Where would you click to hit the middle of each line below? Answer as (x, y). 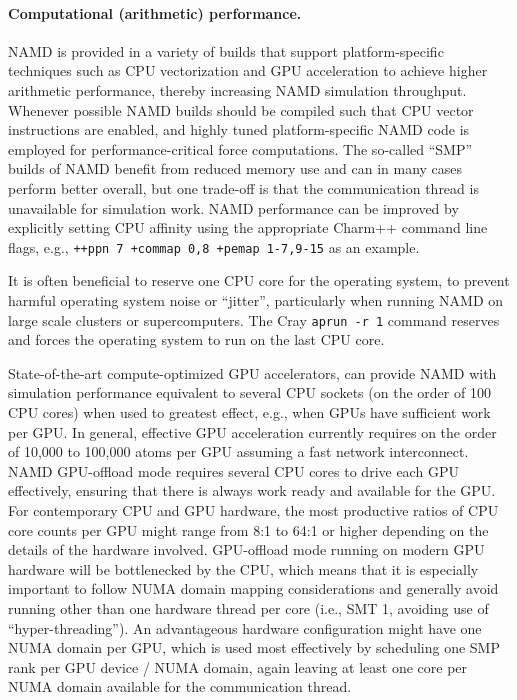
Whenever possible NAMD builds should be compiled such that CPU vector (241, 109)
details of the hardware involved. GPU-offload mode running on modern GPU (246, 549)
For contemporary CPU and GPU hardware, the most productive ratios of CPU (253, 509)
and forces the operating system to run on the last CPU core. (196, 339)
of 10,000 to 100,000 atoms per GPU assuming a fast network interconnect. (238, 451)
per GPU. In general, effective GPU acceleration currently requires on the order (252, 431)
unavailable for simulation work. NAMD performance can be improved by (233, 207)
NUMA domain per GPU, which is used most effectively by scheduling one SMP (254, 647)
